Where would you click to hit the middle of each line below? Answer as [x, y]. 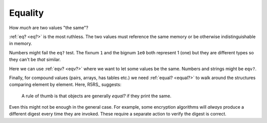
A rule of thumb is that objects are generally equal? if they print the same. [96, 96]
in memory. [21, 43]
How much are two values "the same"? [49, 28]
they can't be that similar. [35, 60]
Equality [26, 13]
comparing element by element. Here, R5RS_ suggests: [65, 84]
